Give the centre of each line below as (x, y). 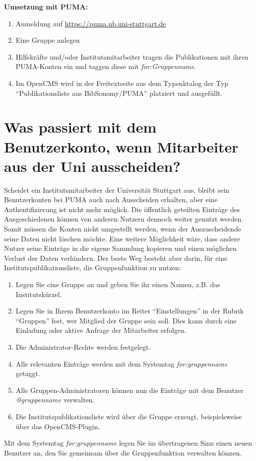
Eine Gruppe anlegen (48, 40)
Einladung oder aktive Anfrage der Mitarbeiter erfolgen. (101, 330)
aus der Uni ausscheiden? (92, 166)
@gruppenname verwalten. (55, 400)
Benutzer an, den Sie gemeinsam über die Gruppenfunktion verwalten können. (123, 452)
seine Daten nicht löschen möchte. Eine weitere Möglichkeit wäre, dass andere (122, 238)
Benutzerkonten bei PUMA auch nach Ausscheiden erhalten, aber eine (111, 199)
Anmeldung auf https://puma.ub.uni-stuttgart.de (91, 23)
